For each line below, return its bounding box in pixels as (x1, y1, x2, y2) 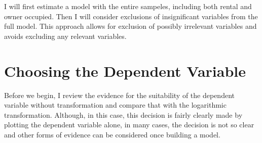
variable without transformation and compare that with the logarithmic (4, 100, 227, 110)
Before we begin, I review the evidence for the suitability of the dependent (4, 89, 235, 100)
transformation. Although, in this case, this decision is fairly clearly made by (4, 109, 243, 120)
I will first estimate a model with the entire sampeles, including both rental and (4, 1, 252, 11)
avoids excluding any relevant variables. (4, 30, 127, 41)
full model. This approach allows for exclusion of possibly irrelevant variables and (4, 21, 257, 31)
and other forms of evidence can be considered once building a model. (4, 129, 220, 139)
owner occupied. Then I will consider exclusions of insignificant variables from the (4, 11, 258, 21)
